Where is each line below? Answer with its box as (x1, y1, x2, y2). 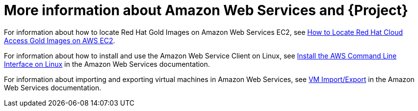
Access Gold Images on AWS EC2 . (4, 36, 115, 45)
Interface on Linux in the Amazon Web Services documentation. (4, 59, 210, 68)
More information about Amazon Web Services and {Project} (4, 2, 408, 19)
